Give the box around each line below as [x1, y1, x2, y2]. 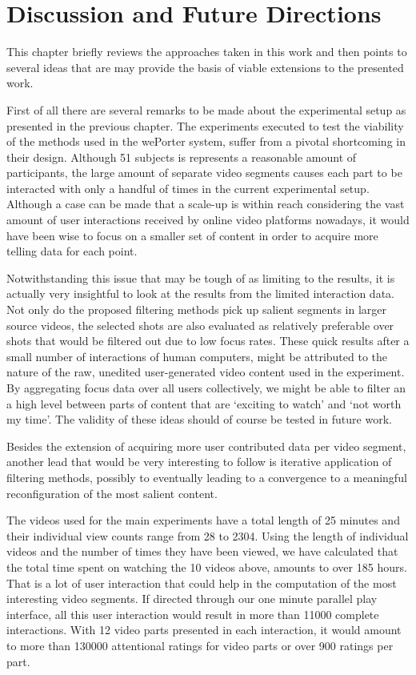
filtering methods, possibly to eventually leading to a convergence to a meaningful [6, 468, 407, 485]
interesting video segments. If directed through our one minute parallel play [6, 590, 378, 607]
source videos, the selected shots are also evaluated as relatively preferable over [6, 316, 394, 333]
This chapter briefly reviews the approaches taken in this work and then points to [6, 43, 407, 60]
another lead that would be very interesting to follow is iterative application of [6, 453, 392, 470]
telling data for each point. [6, 243, 138, 259]
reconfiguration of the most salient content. [6, 484, 218, 501]
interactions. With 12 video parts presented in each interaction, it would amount [6, 621, 402, 638]
